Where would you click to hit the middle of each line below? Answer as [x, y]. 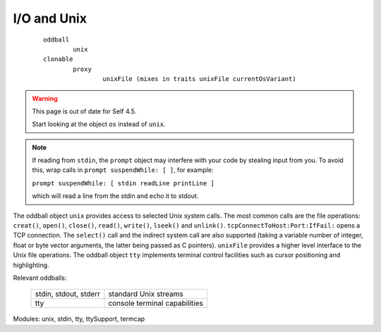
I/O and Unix [50, 18]
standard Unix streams [146, 294]
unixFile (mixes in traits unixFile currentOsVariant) [199, 79]
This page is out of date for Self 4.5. [84, 111]
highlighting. [31, 265]
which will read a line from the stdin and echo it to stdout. [115, 196]
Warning [45, 98]
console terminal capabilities [156, 303]
